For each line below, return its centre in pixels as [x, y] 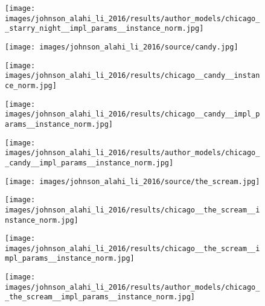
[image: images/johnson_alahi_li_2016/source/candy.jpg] [122, 47]
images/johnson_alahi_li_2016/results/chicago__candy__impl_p [132, 114]
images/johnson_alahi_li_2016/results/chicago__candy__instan [132, 76]
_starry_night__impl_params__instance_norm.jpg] [104, 29]
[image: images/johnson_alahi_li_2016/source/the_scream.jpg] [132, 181]
